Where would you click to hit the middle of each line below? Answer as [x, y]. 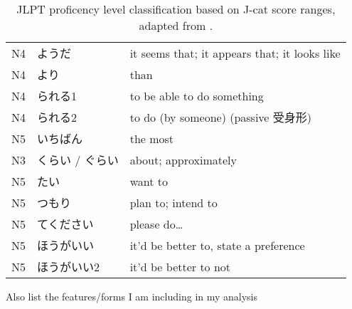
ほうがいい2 [69, 267]
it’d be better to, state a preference [217, 245]
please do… [156, 224]
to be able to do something [197, 95]
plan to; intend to [174, 202]
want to [149, 181]
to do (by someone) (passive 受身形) [221, 117]
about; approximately [183, 159]
